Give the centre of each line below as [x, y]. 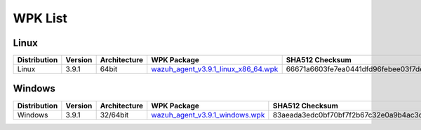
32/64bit [114, 115]
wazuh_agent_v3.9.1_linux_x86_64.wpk [215, 69]
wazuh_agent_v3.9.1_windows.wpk [208, 115]
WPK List [40, 18]
